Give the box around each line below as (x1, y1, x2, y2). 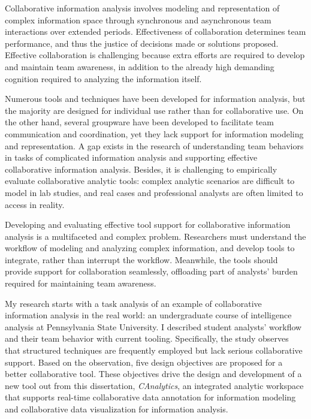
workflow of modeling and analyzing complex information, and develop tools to (5, 242, 295, 254)
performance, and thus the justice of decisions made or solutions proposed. (5, 37, 279, 49)
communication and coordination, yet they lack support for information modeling (5, 127, 304, 140)
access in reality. (5, 198, 65, 210)
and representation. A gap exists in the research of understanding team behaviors (5, 139, 304, 152)
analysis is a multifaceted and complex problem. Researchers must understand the (5, 230, 306, 242)
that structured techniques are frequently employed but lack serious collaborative (5, 344, 303, 357)
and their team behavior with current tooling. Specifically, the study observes (5, 332, 289, 345)
